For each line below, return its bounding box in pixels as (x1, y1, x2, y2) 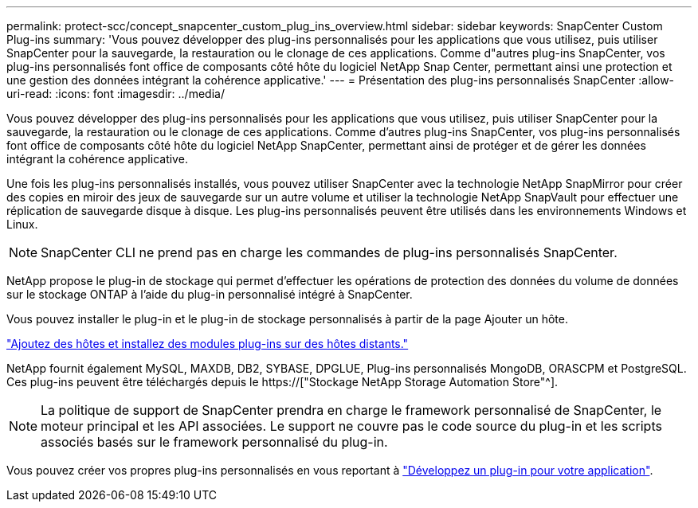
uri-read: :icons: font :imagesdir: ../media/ (6, 87, 225, 100)
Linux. (6, 217, 38, 231)
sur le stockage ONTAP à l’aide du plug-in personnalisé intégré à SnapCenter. (6, 287, 413, 301)
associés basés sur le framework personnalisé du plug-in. (41, 434, 388, 450)
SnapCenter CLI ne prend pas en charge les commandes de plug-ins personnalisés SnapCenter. (41, 244, 618, 260)
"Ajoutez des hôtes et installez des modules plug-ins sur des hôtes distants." (6, 337, 409, 350)
